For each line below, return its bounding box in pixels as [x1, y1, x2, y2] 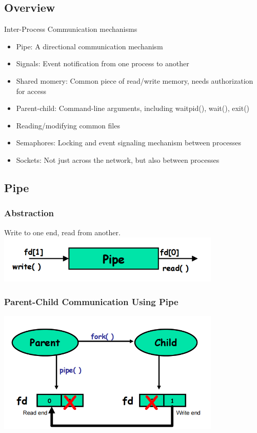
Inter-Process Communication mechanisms [4, 24, 137, 34]
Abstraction [4, 206, 54, 219]
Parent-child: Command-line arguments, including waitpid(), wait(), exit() [16, 103, 250, 114]
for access [16, 85, 46, 96]
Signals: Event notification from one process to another [16, 58, 189, 69]
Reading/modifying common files [16, 120, 120, 130]
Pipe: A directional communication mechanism [16, 41, 163, 51]
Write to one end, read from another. [4, 227, 121, 237]
